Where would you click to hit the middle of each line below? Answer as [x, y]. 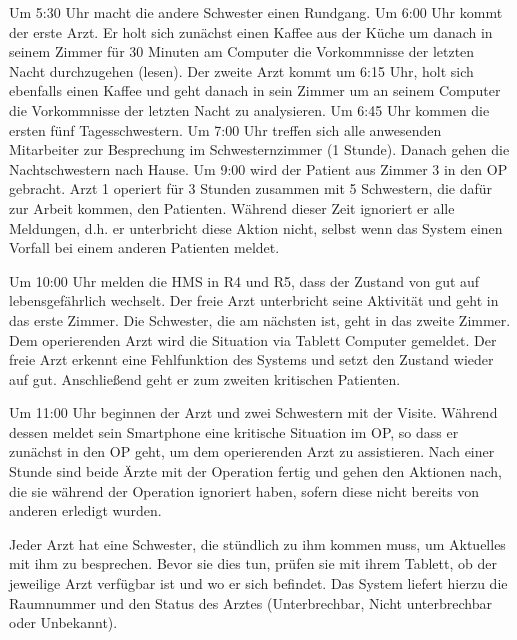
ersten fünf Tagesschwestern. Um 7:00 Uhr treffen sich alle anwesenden [225, 129]
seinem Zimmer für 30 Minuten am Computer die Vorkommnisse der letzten [242, 51]
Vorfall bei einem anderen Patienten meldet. [144, 247]
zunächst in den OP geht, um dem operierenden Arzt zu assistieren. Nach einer [252, 451]
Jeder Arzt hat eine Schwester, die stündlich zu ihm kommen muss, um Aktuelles [257, 543]
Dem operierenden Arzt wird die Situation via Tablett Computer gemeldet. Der [253, 339]
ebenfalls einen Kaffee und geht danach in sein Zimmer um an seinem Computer [255, 90]
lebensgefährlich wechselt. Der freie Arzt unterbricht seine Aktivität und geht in [254, 300]
